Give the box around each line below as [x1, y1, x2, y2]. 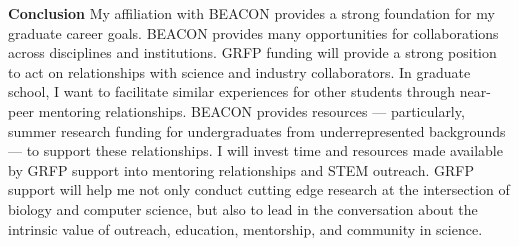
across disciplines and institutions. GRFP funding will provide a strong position [8, 42, 497, 63]
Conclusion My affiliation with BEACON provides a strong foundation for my [8, 3, 495, 23]
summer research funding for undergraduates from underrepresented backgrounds [8, 120, 506, 141]
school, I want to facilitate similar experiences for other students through [8, 81, 456, 102]
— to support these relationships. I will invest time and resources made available [8, 140, 503, 161]
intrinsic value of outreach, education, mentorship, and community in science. [8, 218, 483, 239]
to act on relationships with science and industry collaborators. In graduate [8, 61, 471, 82]
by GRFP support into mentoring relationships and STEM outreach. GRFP [8, 159, 474, 180]
